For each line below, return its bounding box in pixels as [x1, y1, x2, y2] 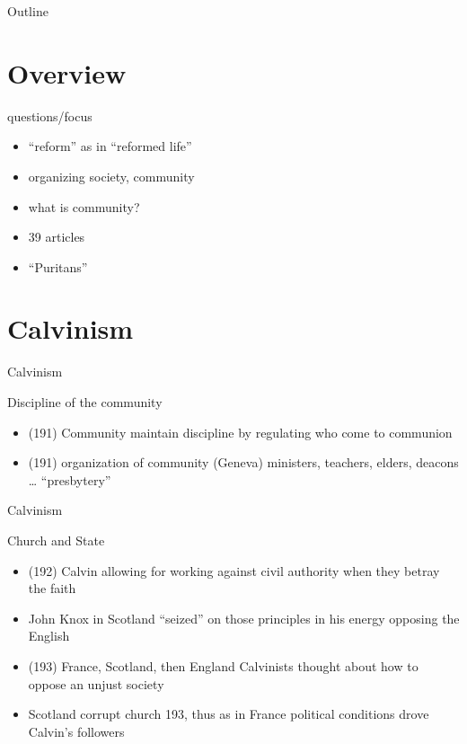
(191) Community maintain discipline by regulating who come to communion [28, 422, 453, 441]
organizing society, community [28, 166, 195, 185]
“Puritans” [28, 257, 88, 276]
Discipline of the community [7, 393, 163, 411]
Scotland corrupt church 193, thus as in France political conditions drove [28, 704, 429, 723]
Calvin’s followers [28, 722, 125, 740]
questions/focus [7, 106, 93, 125]
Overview [7, 54, 127, 91]
